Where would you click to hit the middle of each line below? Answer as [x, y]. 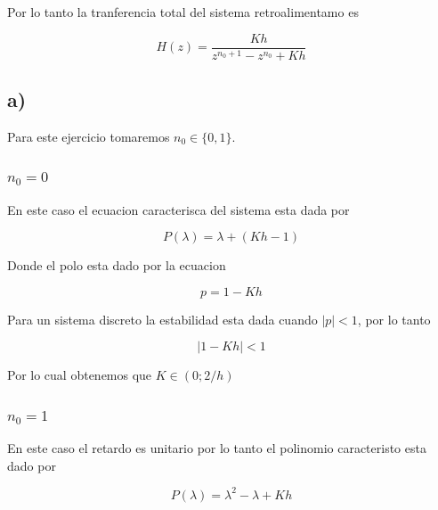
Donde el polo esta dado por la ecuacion [117, 265]
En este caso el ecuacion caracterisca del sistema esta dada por [178, 209]
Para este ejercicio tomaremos [89, 136]
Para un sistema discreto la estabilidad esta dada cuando [162, 319]
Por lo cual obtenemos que [80, 375]
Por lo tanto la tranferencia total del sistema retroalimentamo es [183, 12]
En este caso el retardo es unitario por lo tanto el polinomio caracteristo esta [217, 448]
